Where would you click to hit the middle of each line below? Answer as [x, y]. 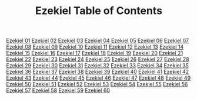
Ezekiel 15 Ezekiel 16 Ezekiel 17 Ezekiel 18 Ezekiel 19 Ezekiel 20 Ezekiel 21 [95, 53]
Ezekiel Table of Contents [99, 11]
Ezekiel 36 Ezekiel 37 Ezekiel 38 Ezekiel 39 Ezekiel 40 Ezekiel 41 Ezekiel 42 [98, 72]
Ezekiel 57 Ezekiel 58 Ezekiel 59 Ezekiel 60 [58, 91]
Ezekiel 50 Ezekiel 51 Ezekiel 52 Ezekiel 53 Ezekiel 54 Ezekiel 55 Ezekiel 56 [97, 84]
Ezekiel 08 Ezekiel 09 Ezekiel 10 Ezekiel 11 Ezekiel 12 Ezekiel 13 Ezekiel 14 [95, 47]
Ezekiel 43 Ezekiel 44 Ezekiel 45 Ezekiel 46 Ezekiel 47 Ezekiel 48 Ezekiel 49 [98, 78]
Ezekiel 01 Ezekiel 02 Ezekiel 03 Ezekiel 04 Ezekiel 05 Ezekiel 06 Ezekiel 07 [98, 41]
